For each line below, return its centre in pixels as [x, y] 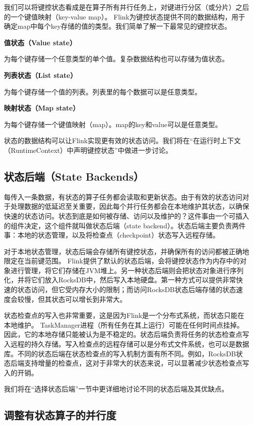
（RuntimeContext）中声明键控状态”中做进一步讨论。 [88, 150]
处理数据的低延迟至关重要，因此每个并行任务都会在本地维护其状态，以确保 [130, 206]
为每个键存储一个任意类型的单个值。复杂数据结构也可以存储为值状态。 [116, 59]
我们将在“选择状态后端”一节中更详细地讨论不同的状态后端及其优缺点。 [116, 389]
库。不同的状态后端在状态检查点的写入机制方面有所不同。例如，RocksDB [120, 353]
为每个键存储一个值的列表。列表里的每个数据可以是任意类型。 [103, 91]
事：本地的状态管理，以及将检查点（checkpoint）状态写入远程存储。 [112, 235]
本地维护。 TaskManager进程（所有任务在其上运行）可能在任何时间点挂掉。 [124, 324]
